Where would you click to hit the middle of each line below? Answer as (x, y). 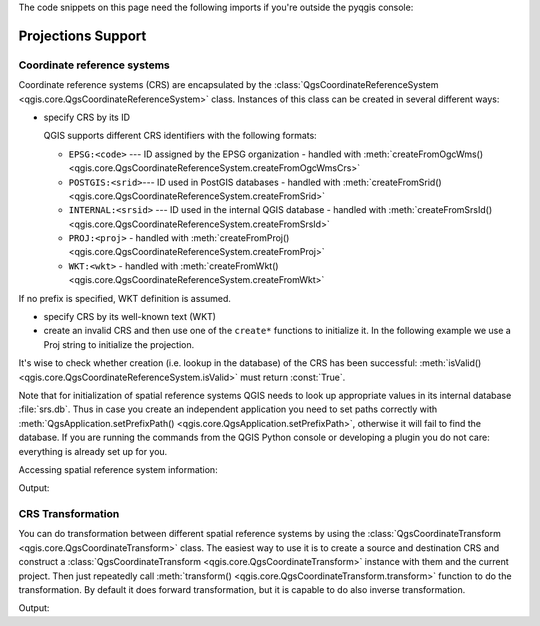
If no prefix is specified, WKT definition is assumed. (125, 298)
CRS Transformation (69, 514)
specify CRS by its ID (86, 117)
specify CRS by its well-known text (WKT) (130, 317)
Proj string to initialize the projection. (119, 344)
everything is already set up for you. (93, 451)
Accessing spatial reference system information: (118, 469)
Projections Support (82, 35)
